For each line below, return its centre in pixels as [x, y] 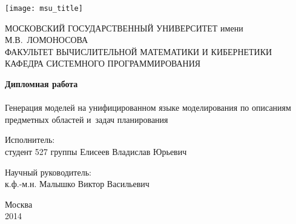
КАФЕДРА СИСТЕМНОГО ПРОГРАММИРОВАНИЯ [103, 63]
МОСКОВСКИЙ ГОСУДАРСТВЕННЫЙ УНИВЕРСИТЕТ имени [124, 28]
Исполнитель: [30, 140]
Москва [19, 204]
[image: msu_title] [44, 8]
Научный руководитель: [48, 172]
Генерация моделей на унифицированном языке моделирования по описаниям [148, 107]
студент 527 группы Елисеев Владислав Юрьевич [96, 151]
